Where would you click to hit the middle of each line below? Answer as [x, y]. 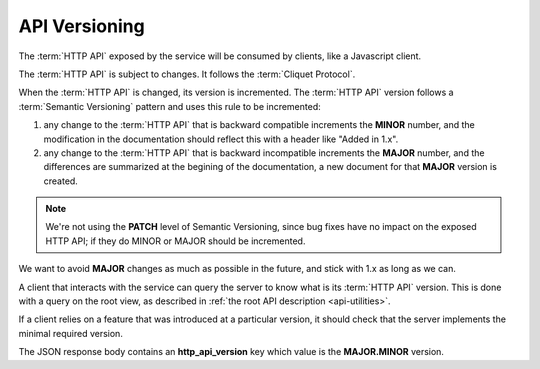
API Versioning [81, 26]
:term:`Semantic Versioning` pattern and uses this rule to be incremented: [170, 106]
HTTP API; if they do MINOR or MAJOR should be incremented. [175, 241]
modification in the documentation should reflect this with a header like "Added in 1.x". [221, 139]
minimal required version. [71, 333]
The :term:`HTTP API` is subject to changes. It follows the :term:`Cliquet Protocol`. [187, 74]
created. [61, 181]
